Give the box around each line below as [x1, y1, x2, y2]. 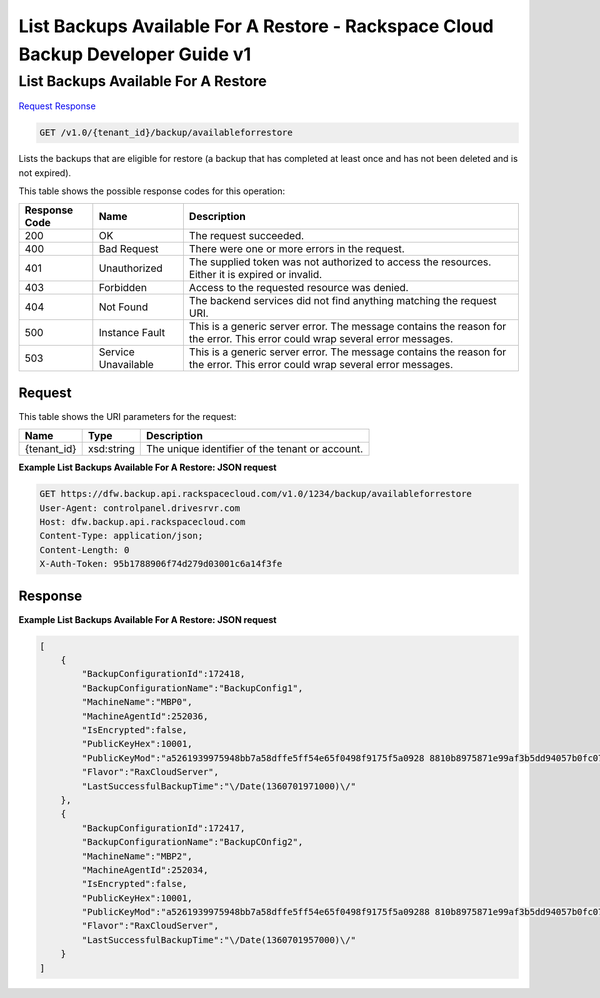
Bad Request [98, 242, 159, 256]
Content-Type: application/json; [39, 530, 204, 542]
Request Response [18, 100, 97, 112]
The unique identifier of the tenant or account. [145, 442, 364, 456]
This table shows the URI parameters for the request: [18, 410, 237, 422]
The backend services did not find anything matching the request [188, 294, 497, 308]
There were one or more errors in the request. [188, 242, 405, 256]
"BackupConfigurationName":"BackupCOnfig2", [81, 836, 304, 848]
